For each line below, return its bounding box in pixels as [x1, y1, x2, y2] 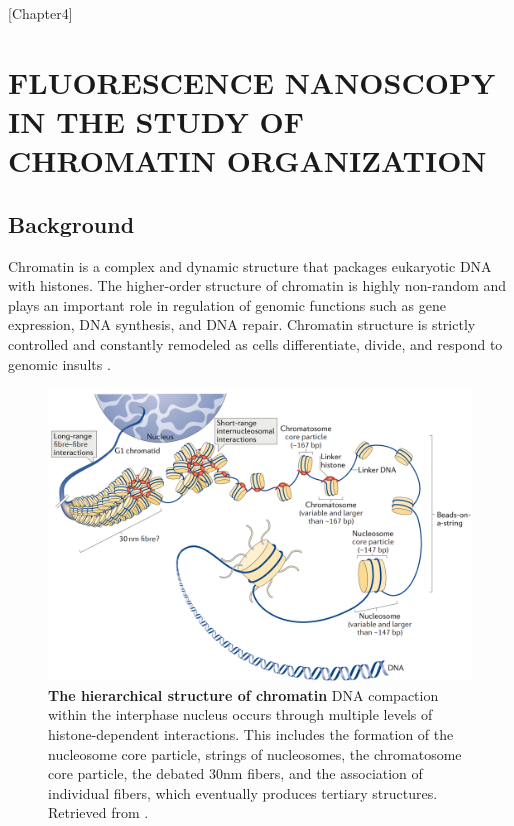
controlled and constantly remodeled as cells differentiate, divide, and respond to [8, 333, 503, 354]
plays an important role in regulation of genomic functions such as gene [8, 294, 446, 315]
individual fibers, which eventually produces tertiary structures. [48, 782, 438, 803]
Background [8, 208, 135, 239]
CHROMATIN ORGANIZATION [8, 140, 487, 181]
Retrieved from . [48, 802, 149, 823]
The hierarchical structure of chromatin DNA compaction [48, 684, 439, 705]
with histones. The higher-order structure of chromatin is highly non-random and [8, 275, 507, 296]
